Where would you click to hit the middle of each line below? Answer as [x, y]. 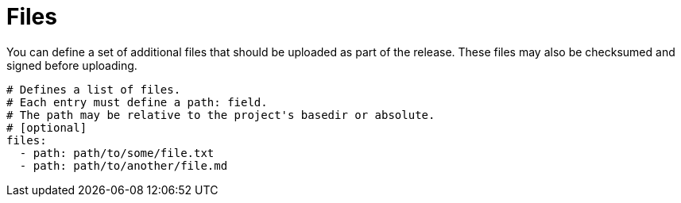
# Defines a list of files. [94, 89]
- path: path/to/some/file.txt [117, 153]
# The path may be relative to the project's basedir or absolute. [221, 115]
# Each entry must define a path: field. [137, 102]
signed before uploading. [72, 65]
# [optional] [47, 127]
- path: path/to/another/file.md [124, 165]
